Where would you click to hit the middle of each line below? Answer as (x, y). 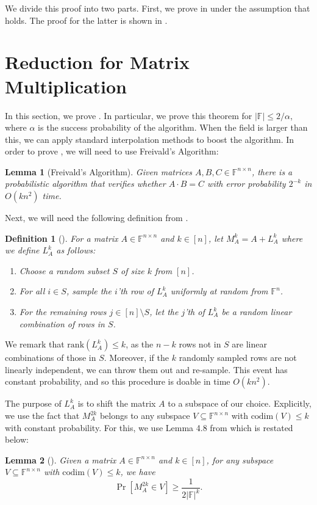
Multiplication (66, 86)
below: (17, 439)
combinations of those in (51, 358)
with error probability (247, 183)
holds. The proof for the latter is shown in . (86, 20)
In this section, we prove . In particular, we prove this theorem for (129, 115)
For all (32, 291)
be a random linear (257, 312)
